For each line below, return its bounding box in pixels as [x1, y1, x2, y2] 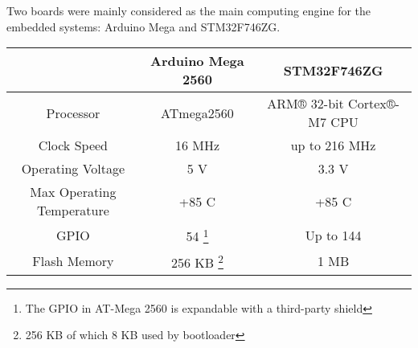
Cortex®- [348, 94, 400, 113]
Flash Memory [32, 252, 114, 271]
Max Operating [30, 182, 117, 202]
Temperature [36, 201, 109, 220]
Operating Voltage [21, 159, 125, 178]
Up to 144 [305, 225, 362, 244]
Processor [46, 103, 100, 122]
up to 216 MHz [290, 136, 376, 155]
